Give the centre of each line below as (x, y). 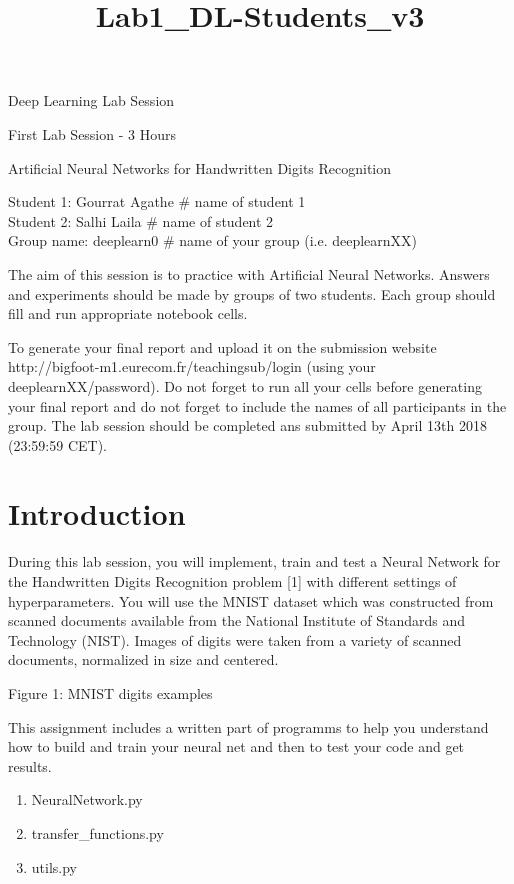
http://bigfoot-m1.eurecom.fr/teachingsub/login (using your (192, 366)
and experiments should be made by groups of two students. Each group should (252, 293)
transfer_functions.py (97, 832)
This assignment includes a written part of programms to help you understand (248, 726)
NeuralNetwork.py (87, 799)
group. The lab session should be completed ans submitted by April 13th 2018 (247, 425)
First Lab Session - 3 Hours (92, 133)
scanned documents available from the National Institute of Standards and (236, 620)
